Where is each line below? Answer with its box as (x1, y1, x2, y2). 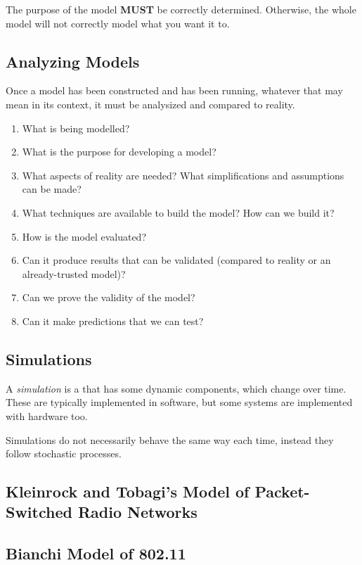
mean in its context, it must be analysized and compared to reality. (6, 96, 295, 111)
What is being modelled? (22, 120, 130, 135)
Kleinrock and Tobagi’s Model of (6, 481, 250, 502)
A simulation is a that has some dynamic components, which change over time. (6, 381, 347, 395)
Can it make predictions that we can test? (22, 313, 204, 328)
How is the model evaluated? (22, 229, 147, 243)
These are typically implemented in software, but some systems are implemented (6, 395, 353, 410)
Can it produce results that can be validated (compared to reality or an (22, 253, 331, 267)
